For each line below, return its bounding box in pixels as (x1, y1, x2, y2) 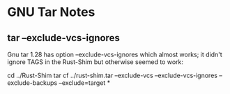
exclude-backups (7, 79, 58, 87)
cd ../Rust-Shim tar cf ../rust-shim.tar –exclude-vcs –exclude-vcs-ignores (7, 71, 218, 79)
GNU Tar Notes (7, 4, 95, 20)
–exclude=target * (59, 79, 111, 87)
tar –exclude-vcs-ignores (7, 32, 120, 44)
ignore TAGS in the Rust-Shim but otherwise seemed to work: (7, 58, 183, 66)
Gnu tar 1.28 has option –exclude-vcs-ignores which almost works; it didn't (7, 50, 223, 58)
